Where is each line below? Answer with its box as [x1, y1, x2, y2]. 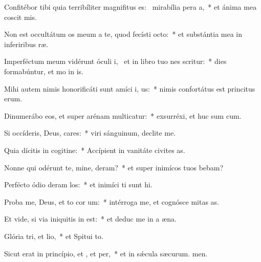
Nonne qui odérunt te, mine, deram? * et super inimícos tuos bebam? [4, 162, 224, 172]
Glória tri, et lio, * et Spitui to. [4, 230, 103, 241]
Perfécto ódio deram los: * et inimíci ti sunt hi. [4, 179, 153, 190]
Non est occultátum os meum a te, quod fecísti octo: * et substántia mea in [4, 29, 243, 39]
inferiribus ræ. [4, 38, 49, 49]
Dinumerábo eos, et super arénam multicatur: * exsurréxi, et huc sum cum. [4, 110, 242, 121]
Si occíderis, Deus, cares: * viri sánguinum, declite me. [4, 127, 176, 138]
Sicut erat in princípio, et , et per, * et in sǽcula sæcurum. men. [4, 248, 208, 258]
